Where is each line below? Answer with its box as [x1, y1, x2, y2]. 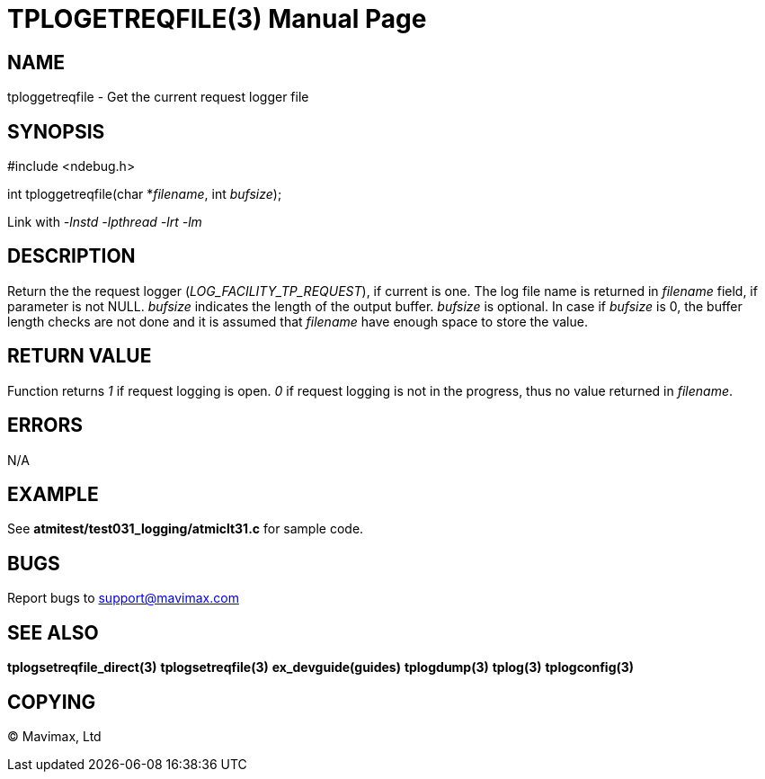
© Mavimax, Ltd [7, 728, 102, 744]
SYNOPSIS [7, 120, 105, 143]
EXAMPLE [7, 482, 99, 506]
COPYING [7, 690, 96, 713]
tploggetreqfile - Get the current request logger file [7, 89, 309, 105]
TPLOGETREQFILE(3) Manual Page [7, 4, 427, 34]
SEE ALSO [7, 621, 99, 644]
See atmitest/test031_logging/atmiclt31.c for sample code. [7, 521, 364, 537]
